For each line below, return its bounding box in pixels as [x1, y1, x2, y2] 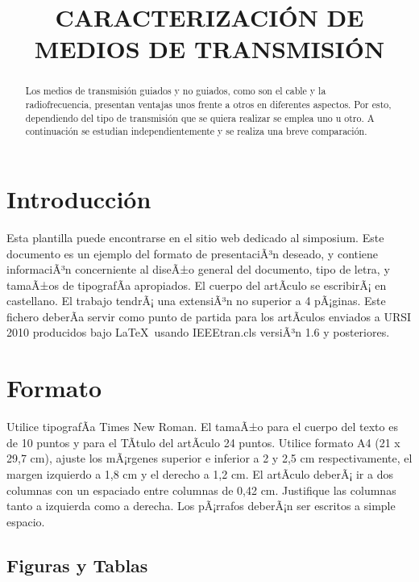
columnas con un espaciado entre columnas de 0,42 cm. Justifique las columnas [6, 481, 396, 498]
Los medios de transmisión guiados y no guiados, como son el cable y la [25, 84, 326, 98]
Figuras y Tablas [6, 552, 148, 577]
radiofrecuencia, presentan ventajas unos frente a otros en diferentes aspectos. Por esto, [25, 98, 392, 111]
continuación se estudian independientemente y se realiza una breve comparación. [25, 124, 367, 138]
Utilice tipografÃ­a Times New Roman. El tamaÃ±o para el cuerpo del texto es [6, 418, 398, 435]
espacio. [6, 513, 45, 530]
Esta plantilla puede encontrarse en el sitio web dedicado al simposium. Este [6, 228, 384, 245]
